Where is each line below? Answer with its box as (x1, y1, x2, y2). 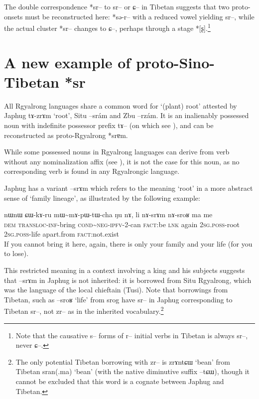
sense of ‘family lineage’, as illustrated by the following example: (4, 192, 200, 203)
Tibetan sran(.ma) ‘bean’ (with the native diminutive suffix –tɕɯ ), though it (15, 366, 250, 377)
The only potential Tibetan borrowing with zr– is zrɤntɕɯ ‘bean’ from (15, 356, 230, 367)
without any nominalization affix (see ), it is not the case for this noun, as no (4, 156, 240, 166)
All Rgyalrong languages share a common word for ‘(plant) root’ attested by (4, 100, 237, 111)
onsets (4, 11, 23, 21)
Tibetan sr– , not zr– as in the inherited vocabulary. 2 (4, 304, 164, 316)
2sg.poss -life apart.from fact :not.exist (4, 229, 119, 239)
